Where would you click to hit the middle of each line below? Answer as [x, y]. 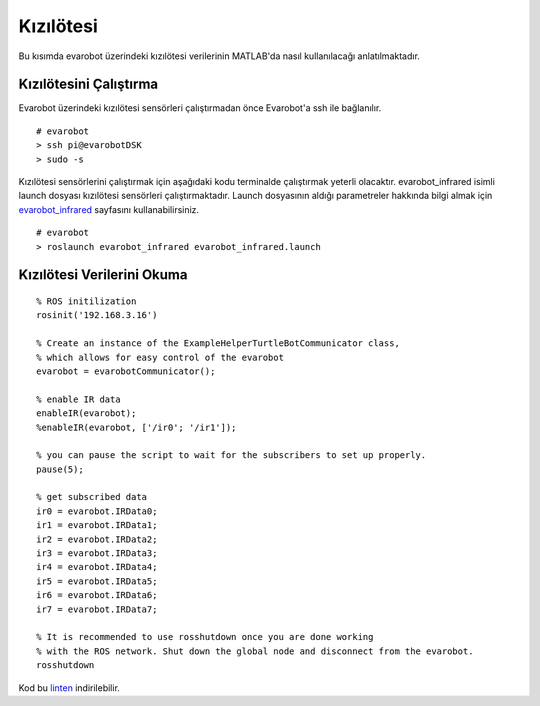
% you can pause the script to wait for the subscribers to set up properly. [231, 455]
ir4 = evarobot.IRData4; [97, 567]
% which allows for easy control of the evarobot [160, 357]
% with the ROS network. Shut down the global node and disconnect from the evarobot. [255, 651]
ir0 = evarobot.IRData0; [97, 511]
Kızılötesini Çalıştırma [88, 84]
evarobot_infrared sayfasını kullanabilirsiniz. [109, 209]
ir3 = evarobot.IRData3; [97, 553]
